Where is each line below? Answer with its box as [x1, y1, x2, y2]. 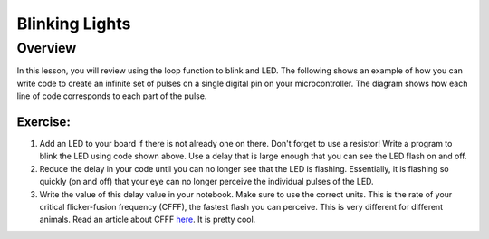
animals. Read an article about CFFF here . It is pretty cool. [39, 214, 256, 225]
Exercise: [16, 114, 72, 129]
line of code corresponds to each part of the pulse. [16, 91, 207, 101]
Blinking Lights [16, 14, 131, 33]
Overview [16, 40, 77, 56]
